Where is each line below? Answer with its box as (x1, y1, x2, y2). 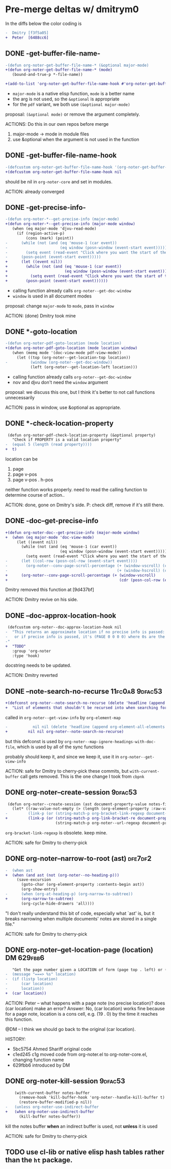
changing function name (12, 1056, 64, 1063)
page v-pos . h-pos (12, 477, 53, 482)
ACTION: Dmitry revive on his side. (5, 596, 78, 603)
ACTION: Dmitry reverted (5, 672, 58, 678)
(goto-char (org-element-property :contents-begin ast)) (21, 882, 145, 887)
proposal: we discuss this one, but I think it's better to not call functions (5, 389, 155, 395)
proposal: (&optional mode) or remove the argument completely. (5, 111, 140, 117)
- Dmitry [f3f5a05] (5, 30, 49, 35)
